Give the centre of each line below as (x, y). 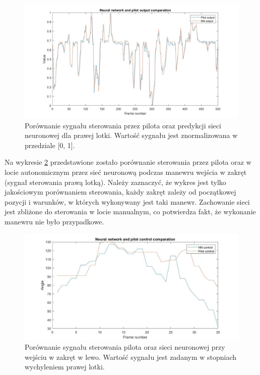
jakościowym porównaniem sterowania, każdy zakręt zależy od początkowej (120, 192)
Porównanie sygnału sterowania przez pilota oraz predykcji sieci (123, 125)
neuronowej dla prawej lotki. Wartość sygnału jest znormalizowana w (131, 135)
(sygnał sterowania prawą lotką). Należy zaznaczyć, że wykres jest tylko (115, 182)
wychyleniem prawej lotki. (65, 367)
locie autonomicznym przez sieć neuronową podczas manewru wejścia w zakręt (126, 172)
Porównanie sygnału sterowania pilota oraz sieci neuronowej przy (125, 347)
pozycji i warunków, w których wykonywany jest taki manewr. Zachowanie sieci (127, 201)
